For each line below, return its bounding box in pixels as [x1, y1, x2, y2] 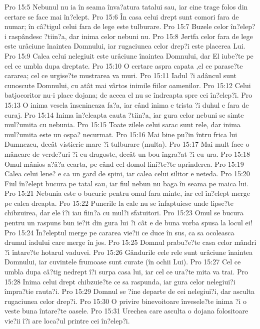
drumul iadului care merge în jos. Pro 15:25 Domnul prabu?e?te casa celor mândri [4, 237, 256, 247]
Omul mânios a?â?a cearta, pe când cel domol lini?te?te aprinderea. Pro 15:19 [4, 158, 244, 169]
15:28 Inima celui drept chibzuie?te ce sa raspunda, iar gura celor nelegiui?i [4, 276, 235, 286]
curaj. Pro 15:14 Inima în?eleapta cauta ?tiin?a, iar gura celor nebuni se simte [4, 109, 244, 120]
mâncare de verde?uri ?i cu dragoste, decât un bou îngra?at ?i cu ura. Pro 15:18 [4, 148, 250, 159]
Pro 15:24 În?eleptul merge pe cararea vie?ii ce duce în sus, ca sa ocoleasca [4, 227, 234, 237]
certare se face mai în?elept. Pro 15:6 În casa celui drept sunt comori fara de [4, 11, 239, 22]
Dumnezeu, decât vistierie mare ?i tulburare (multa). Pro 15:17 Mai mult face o [4, 139, 249, 149]
